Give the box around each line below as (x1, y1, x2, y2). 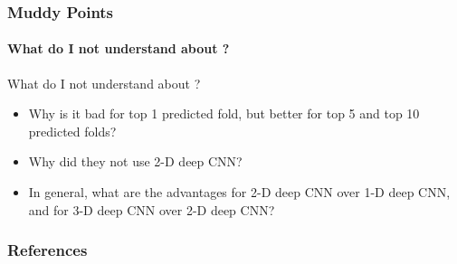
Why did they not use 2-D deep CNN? (28, 152, 243, 171)
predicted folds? (28, 121, 117, 140)
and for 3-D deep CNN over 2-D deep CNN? (28, 200, 275, 219)
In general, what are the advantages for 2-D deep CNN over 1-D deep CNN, (28, 183, 451, 202)
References (7, 239, 88, 261)
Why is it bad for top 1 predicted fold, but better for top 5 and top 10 (28, 104, 420, 123)
